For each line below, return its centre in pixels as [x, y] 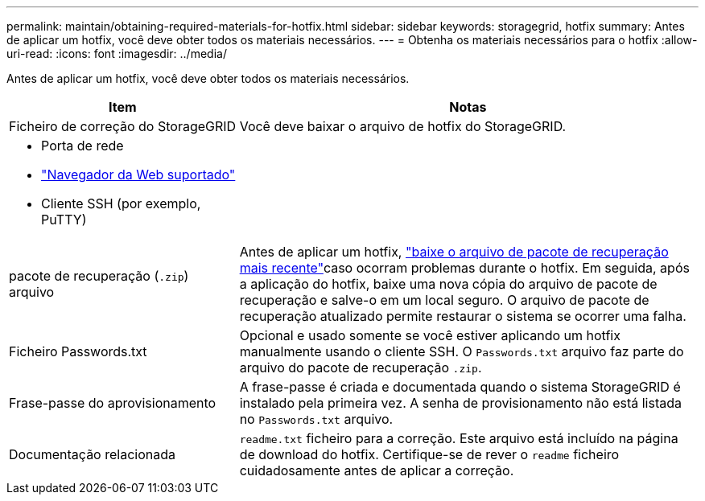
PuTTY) [64, 220]
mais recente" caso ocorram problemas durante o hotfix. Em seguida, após [464, 268]
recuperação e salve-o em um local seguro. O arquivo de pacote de [444, 300]
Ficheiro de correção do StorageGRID [123, 126]
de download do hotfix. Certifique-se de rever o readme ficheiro [429, 454]
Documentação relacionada [92, 454]
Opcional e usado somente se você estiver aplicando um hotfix [430, 335]
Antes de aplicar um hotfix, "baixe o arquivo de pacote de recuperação [454, 252]
